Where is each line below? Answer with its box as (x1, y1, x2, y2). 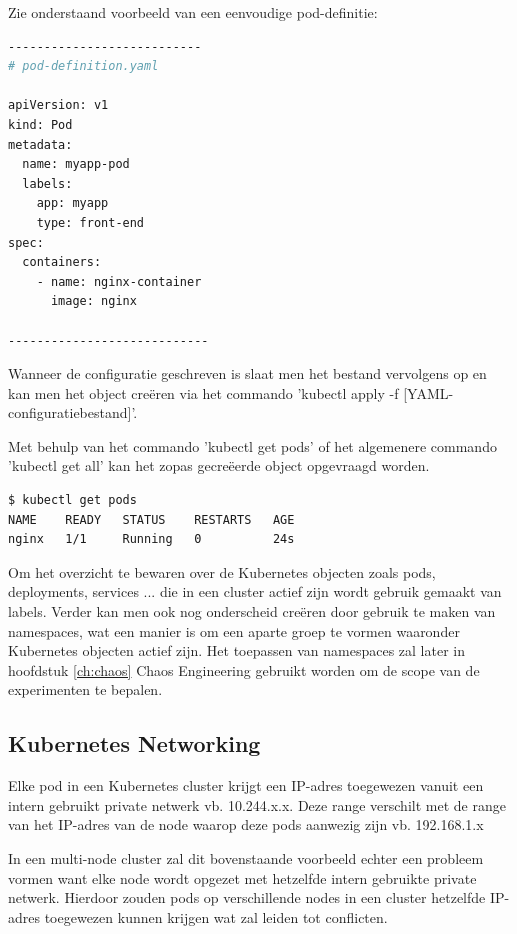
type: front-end (36, 215, 145, 230)
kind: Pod (8, 117, 73, 132)
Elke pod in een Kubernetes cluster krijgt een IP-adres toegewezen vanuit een (8, 775, 484, 796)
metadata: (8, 137, 73, 152)
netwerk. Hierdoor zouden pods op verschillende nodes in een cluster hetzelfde (8, 887, 486, 908)
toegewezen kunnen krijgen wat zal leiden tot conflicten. (44, 906, 388, 927)
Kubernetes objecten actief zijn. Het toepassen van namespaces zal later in (8, 640, 465, 661)
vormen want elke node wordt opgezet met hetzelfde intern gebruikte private (8, 867, 477, 888)
